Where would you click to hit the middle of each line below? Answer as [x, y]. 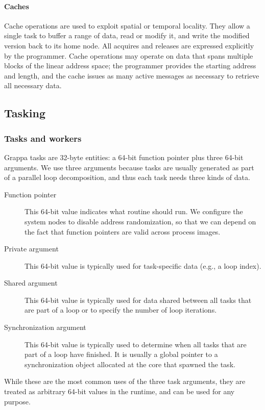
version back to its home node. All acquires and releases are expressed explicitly [129, 45]
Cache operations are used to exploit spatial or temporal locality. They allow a [127, 25]
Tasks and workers [43, 138]
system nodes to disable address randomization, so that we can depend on [140, 221]
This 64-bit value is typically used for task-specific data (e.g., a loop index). [143, 265]
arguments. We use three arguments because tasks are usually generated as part [129, 167]
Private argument [31, 249]
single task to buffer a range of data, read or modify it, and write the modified [127, 35]
